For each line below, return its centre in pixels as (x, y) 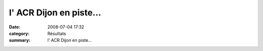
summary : (20, 40)
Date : (15, 27)
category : (19, 33)
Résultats (57, 33)
